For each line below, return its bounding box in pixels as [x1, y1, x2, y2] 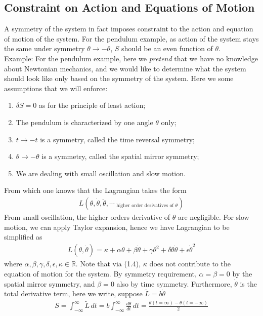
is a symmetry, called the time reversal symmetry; [40, 134, 195, 144]
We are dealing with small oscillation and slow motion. [16, 168, 186, 178]
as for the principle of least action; [38, 100, 146, 110]
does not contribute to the [149, 258, 231, 269]
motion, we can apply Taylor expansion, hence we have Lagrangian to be [4, 221, 230, 232]
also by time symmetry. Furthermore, [116, 278, 232, 289]
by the [232, 268, 252, 279]
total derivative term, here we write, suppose [4, 288, 143, 299]
